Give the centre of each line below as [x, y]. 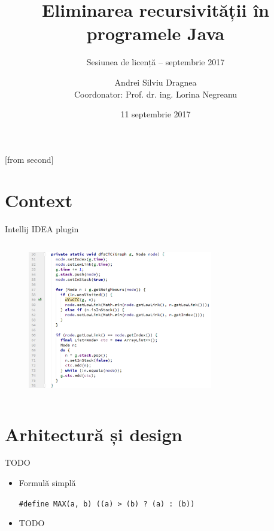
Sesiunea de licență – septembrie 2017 [156, 62]
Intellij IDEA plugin [42, 229]
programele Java [156, 33]
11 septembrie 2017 [156, 114]
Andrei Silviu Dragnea [156, 82]
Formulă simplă [47, 483]
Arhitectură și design [94, 434]
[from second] [29, 159]
